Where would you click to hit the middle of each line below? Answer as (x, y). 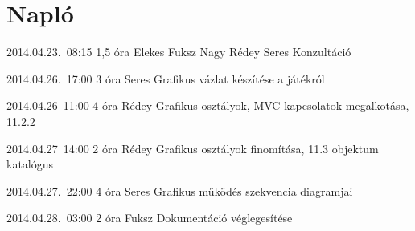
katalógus (30, 164)
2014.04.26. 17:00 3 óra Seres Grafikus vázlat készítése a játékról (166, 78)
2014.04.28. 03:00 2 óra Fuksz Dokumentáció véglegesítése (150, 218)
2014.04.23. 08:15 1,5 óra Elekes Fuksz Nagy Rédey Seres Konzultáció (179, 52)
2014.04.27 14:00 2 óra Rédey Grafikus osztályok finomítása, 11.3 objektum (193, 148)
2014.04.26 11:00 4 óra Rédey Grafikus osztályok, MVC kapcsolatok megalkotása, (208, 105)
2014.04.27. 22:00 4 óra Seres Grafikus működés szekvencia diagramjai (180, 190)
